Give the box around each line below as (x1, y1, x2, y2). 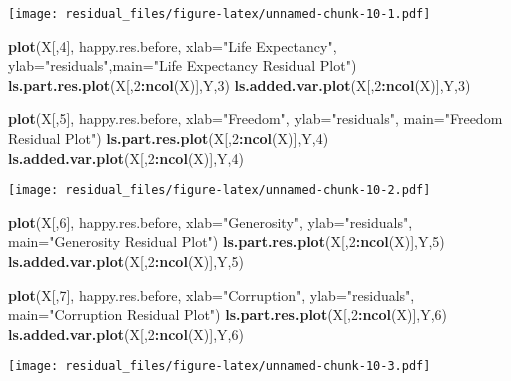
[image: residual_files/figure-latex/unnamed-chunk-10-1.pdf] (8, 7, 431, 21)
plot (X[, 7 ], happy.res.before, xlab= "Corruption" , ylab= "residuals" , (8, 284, 415, 305)
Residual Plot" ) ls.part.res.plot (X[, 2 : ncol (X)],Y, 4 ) (8, 128, 329, 149)
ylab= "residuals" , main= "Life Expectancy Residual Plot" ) (8, 55, 357, 76)
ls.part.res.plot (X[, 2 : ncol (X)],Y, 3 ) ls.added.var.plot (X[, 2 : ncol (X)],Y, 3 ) (8, 74, 471, 95)
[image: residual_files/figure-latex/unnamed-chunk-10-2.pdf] (8, 183, 431, 198)
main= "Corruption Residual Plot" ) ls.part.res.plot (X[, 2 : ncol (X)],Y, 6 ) (8, 304, 448, 325)
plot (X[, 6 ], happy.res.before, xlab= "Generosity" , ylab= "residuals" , (8, 211, 413, 232)
